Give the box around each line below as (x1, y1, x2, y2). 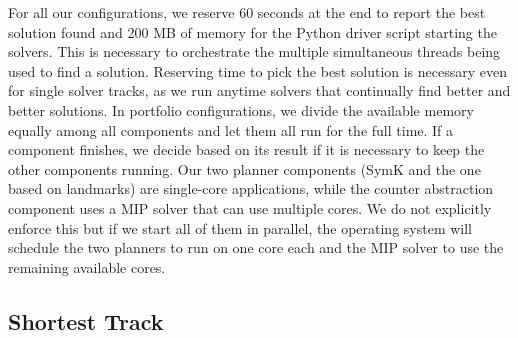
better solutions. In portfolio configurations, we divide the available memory (8, 99, 474, 120)
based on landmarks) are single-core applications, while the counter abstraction (8, 178, 494, 199)
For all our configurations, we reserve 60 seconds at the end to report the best (8, 2, 486, 22)
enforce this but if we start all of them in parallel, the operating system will (8, 217, 473, 238)
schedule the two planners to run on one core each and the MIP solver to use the (8, 237, 504, 258)
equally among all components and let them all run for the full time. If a (8, 119, 454, 140)
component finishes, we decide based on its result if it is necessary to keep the (8, 139, 485, 160)
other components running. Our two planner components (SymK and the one (8, 158, 481, 179)
